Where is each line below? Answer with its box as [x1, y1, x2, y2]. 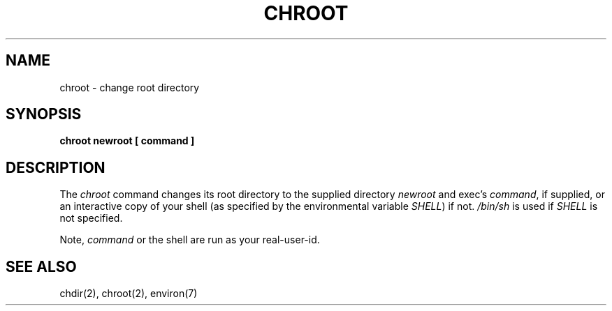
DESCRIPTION [6, 158, 105, 176]
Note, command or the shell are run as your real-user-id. [59, 234, 320, 246]
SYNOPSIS [6, 105, 82, 123]
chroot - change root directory [59, 81, 200, 93]
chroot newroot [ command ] [59, 135, 195, 147]
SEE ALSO [6, 257, 77, 275]
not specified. [59, 212, 123, 225]
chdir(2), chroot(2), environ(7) [59, 287, 198, 300]
